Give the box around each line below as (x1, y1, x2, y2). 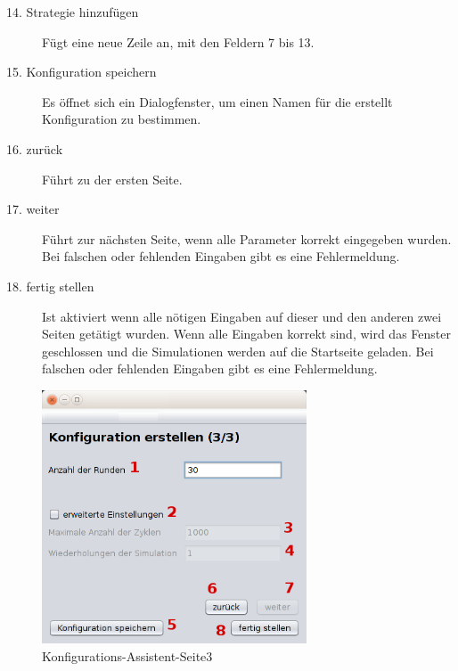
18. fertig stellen (6, 276, 94, 295)
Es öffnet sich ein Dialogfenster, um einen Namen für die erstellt (42, 92, 393, 110)
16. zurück (6, 139, 63, 158)
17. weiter (6, 200, 60, 218)
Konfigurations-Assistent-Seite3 (42, 646, 213, 665)
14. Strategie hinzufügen (6, 3, 139, 20)
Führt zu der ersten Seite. (42, 169, 183, 188)
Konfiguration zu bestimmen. (42, 110, 201, 128)
